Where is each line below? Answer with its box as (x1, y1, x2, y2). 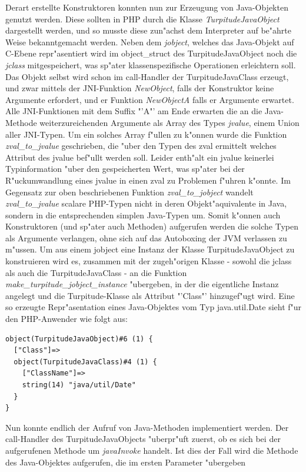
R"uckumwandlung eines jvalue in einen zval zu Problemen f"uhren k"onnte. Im (5, 174, 291, 186)
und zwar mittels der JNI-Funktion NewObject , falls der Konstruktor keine (5, 82, 274, 94)
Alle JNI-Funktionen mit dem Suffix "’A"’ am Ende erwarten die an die (5, 105, 262, 117)
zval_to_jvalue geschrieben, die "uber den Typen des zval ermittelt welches (5, 139, 277, 152)
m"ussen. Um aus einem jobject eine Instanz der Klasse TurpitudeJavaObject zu (5, 243, 295, 255)
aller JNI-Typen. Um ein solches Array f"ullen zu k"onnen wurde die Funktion (5, 128, 287, 140)
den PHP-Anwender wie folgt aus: (5, 313, 128, 325)
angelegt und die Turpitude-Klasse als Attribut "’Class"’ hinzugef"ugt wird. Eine (5, 289, 295, 301)
